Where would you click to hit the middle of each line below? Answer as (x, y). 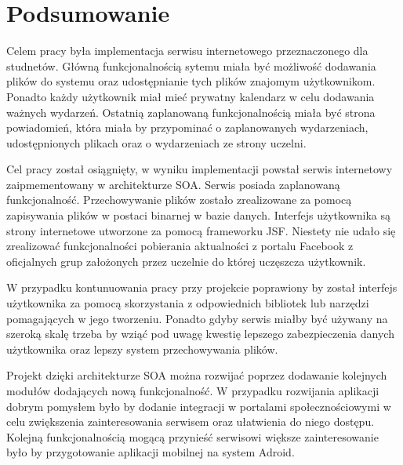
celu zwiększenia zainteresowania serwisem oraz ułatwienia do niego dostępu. (191, 421)
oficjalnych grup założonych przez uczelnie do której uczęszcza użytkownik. (186, 261)
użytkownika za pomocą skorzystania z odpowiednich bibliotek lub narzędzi (188, 303)
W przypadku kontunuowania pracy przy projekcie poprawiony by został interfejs (202, 287)
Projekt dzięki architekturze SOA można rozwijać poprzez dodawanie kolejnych (197, 375)
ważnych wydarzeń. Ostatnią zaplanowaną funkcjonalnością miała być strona (191, 112)
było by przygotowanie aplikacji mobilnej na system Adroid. (151, 452)
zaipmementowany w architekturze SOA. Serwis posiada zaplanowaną (173, 184)
